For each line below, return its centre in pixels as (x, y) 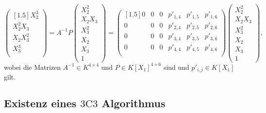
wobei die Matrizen (33, 67)
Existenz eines (40, 103)
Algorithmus (133, 103)
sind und (176, 67)
